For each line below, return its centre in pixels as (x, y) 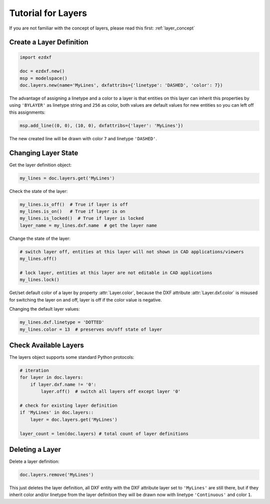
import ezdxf (36, 57)
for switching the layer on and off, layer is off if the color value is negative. (85, 300)
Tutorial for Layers (48, 13)
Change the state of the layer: (40, 238)
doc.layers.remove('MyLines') (57, 475)
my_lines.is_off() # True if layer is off (74, 204)
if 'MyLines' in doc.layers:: (57, 413)
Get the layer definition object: (40, 165)
